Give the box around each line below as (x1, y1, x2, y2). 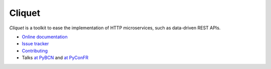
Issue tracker (22, 41, 49, 47)
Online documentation (22, 34, 68, 40)
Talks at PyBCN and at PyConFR (22, 55, 89, 61)
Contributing (22, 48, 48, 54)
